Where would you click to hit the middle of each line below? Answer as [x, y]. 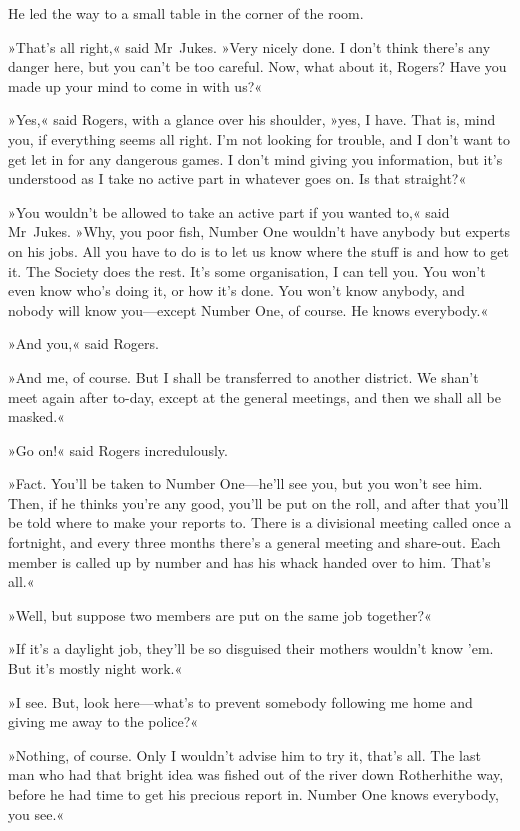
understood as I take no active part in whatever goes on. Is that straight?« [237, 178]
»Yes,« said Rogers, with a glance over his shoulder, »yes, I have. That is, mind [252, 119]
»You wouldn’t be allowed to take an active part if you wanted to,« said [229, 211]
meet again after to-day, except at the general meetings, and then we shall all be [254, 396]
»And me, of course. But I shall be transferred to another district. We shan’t [243, 376]
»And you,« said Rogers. [83, 343]
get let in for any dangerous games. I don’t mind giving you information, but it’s [255, 158]
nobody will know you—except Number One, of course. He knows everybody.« [248, 309]
